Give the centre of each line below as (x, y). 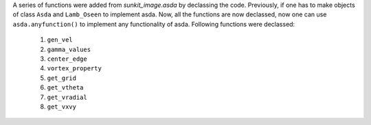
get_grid (62, 78)
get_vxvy (62, 107)
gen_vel (60, 40)
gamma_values (69, 49)
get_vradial (67, 97)
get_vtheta (65, 88)
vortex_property (75, 69)
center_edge (67, 59)
